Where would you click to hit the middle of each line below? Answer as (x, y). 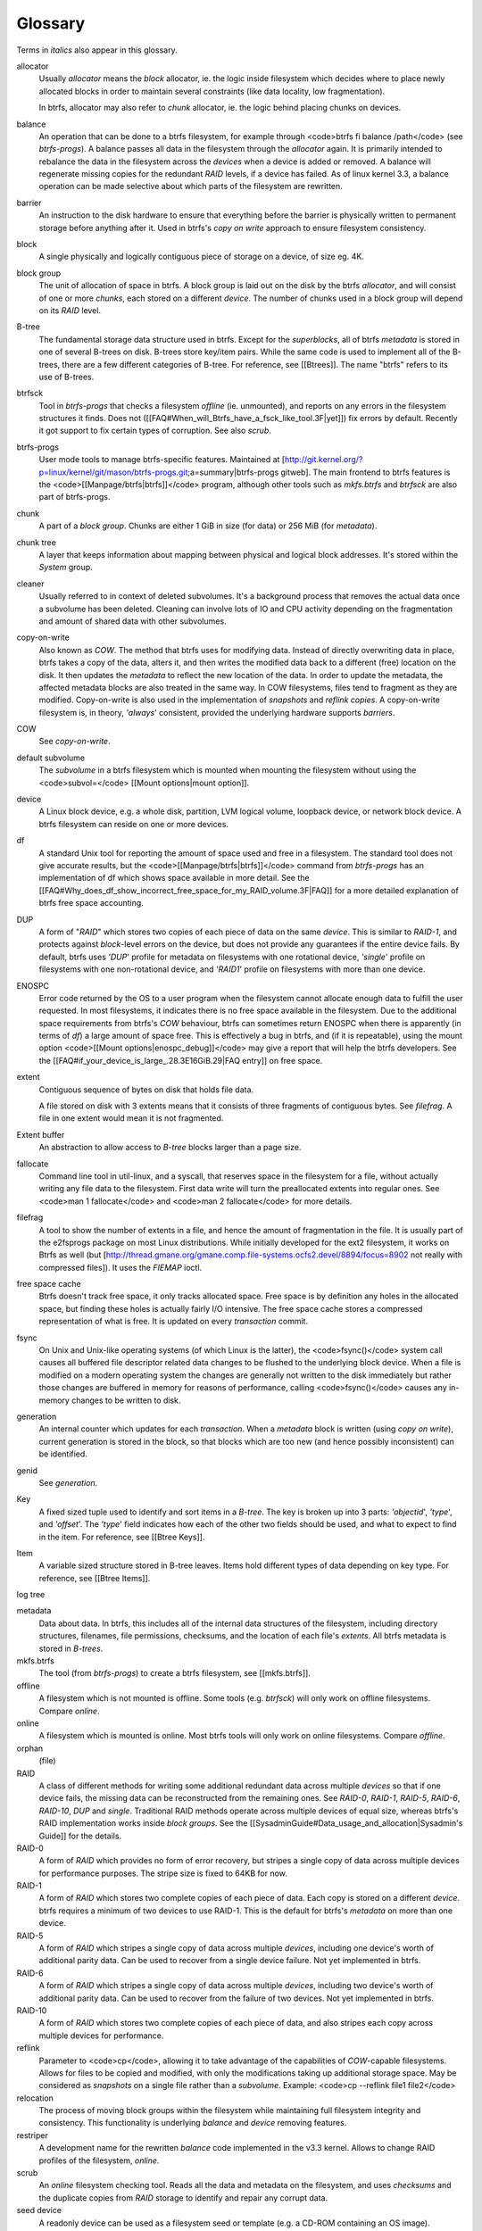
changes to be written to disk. (126, 1400)
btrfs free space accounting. (91, 903)
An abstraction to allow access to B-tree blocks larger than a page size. (170, 1148)
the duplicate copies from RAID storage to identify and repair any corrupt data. (183, 2198)
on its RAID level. (70, 310)
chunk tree (37, 542)
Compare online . (69, 1711)
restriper (32, 2135)
